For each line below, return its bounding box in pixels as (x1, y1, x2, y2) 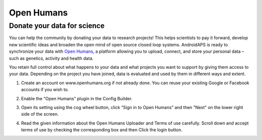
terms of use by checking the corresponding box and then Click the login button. (21, 127, 183, 133)
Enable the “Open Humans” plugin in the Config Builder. (21, 95, 133, 101)
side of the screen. (21, 111, 59, 117)
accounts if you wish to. (21, 87, 69, 93)
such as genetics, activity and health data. (9, 55, 94, 61)
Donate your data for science (9, 21, 105, 30)
